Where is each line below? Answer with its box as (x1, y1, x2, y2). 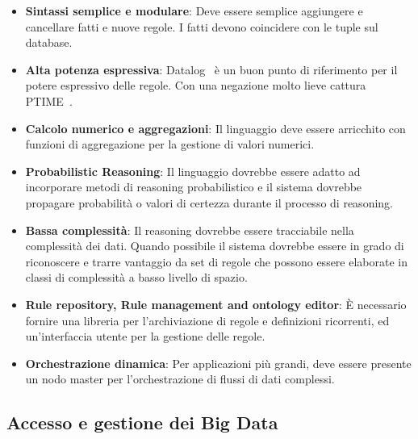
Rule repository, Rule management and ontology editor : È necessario (25, 295, 407, 312)
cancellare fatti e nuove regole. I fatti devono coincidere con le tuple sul (25, 18, 378, 35)
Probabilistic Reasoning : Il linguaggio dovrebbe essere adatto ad (25, 162, 361, 179)
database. (25, 34, 73, 51)
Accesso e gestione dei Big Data (6, 410, 278, 435)
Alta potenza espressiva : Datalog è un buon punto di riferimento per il (25, 61, 398, 77)
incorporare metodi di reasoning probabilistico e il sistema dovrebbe (25, 178, 362, 195)
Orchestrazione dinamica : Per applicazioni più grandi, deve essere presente (25, 354, 412, 371)
